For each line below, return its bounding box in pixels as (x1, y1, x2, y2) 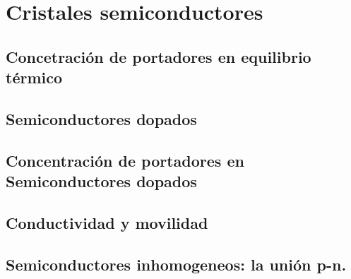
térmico (6, 66, 63, 88)
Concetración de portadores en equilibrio (6, 45, 311, 67)
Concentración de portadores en (6, 149, 244, 171)
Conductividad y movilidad (6, 211, 208, 233)
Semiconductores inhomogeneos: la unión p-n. (6, 253, 347, 275)
